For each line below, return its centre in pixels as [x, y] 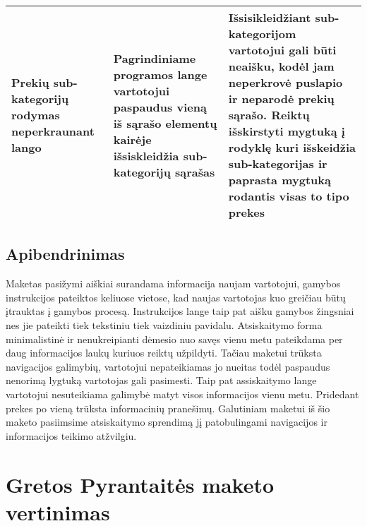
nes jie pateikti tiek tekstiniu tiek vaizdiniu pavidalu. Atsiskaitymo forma [164, 324]
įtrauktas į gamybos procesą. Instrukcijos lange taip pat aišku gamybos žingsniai [180, 311]
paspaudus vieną [160, 107]
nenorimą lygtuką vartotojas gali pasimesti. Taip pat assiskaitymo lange [161, 380]
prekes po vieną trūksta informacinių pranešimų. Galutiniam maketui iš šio [168, 408]
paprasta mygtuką [279, 180]
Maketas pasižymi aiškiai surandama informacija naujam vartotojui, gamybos [173, 283]
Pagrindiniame [155, 58]
